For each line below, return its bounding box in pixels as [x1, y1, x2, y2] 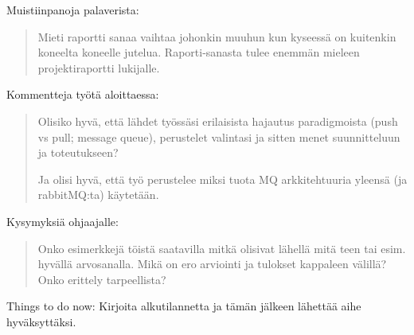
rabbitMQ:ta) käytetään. [37, 186, 159, 203]
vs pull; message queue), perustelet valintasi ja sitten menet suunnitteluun [37, 128, 400, 145]
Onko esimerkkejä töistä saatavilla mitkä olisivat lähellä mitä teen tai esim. [37, 240, 406, 256]
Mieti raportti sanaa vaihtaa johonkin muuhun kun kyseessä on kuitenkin [37, 28, 396, 45]
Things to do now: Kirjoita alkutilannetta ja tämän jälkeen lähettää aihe [6, 298, 361, 314]
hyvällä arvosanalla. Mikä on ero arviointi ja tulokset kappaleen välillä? [37, 255, 387, 272]
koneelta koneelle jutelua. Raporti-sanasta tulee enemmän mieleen [37, 44, 360, 60]
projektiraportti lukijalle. [37, 59, 160, 76]
